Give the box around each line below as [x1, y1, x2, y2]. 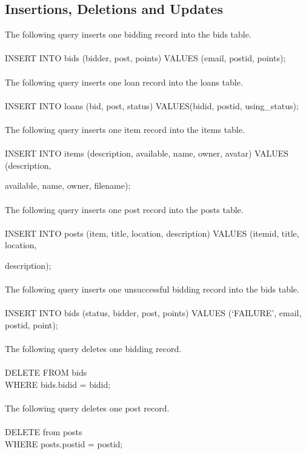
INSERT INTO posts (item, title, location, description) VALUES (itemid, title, [5, 226, 299, 239]
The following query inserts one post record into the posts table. [5, 203, 244, 215]
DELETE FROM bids [5, 366, 87, 379]
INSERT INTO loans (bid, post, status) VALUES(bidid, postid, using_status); [5, 99, 299, 112]
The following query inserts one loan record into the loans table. [5, 75, 243, 88]
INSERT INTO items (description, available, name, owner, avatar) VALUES [5, 147, 289, 160]
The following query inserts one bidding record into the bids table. [5, 28, 251, 41]
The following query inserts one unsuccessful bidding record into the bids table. [5, 283, 299, 296]
